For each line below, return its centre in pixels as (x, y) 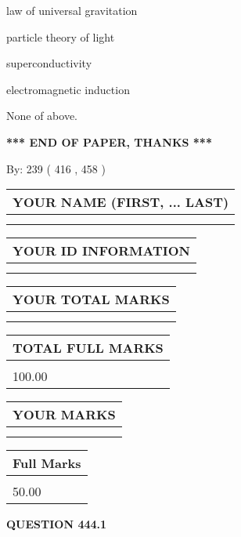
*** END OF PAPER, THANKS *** (109, 142)
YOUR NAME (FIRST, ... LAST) (121, 202)
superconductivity (49, 63)
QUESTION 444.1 (57, 524)
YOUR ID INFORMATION (101, 251)
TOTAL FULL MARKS (88, 348)
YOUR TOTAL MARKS (91, 299)
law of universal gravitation (72, 10)
